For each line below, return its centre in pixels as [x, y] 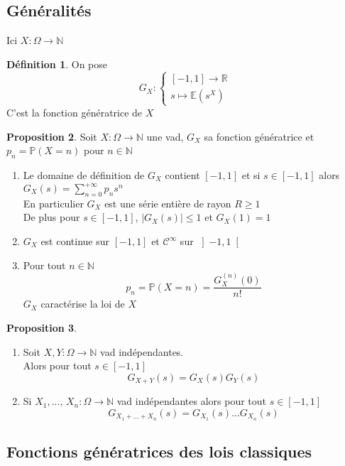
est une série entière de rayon [168, 203]
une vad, [165, 136]
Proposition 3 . [42, 328]
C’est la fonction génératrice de [75, 112]
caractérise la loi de [83, 304]
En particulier [53, 203]
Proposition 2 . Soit [52, 136]
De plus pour [51, 217]
